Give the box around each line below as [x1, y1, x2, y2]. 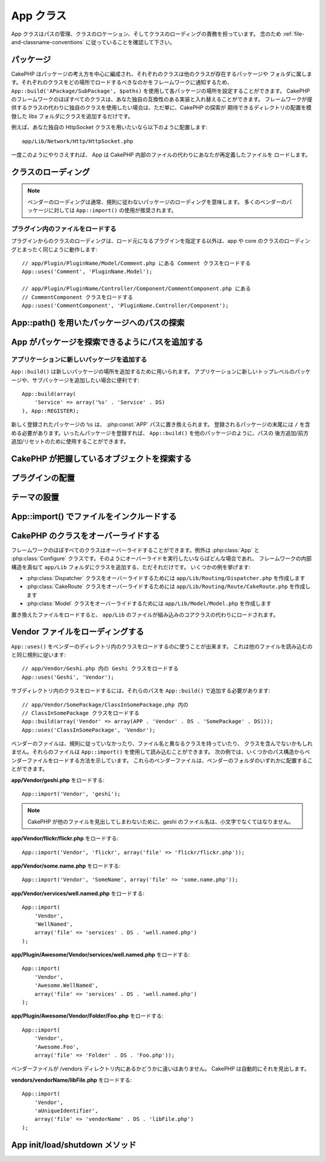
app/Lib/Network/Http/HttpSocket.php [22, 138, 134, 144]
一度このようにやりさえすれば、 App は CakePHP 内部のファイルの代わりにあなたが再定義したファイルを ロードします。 [11, 151, 311, 158]
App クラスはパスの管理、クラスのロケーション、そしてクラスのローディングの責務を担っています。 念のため [11, 30, 282, 37]
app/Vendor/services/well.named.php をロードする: [11, 889, 145, 897]
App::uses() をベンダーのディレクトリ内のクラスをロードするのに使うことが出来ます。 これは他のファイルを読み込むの [11, 642, 313, 650]
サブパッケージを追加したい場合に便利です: [32, 376, 140, 384]
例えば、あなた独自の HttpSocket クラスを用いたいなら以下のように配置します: [11, 124, 208, 131]
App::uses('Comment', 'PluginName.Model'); [22, 268, 153, 275]
